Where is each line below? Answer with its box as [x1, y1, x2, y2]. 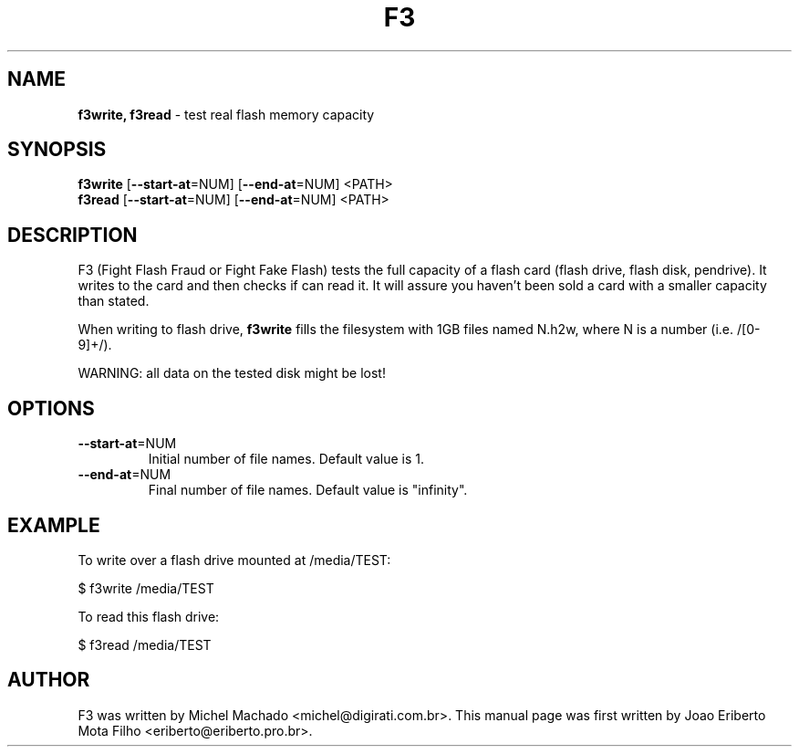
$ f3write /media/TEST [78, 580, 214, 596]
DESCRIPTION [7, 223, 138, 246]
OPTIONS [7, 396, 95, 420]
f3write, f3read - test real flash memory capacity [78, 106, 375, 122]
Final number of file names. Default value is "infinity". [148, 482, 468, 498]
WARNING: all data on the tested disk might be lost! [78, 365, 386, 382]
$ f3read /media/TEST [78, 636, 212, 653]
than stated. [78, 293, 150, 309]
